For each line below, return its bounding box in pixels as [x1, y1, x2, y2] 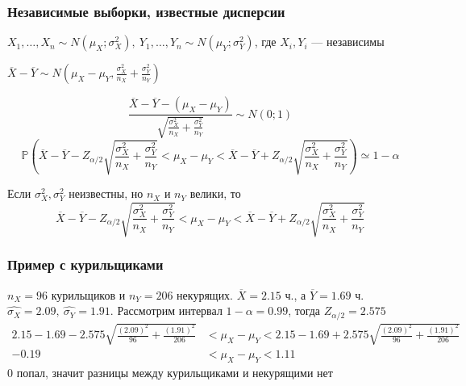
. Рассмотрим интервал [110, 302, 223, 319]
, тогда [288, 302, 321, 319]
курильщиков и [51, 286, 126, 303]
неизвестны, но [69, 185, 144, 202]
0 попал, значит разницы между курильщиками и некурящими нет [7, 363, 333, 380]
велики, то [189, 185, 241, 202]
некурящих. [177, 286, 234, 303]
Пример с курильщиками [7, 254, 164, 275]
